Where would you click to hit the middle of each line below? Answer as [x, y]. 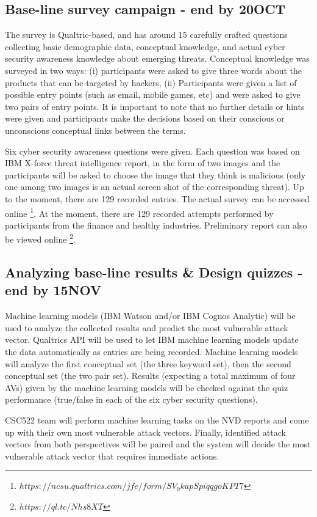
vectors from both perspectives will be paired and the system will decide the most [158, 444]
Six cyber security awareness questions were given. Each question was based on [152, 151]
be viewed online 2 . [40, 238]
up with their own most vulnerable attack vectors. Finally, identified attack [145, 432]
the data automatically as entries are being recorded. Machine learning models [151, 351]
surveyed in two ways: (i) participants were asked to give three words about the [154, 70]
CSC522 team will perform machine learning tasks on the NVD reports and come [157, 420]
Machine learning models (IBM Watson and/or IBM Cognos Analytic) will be [150, 316]
